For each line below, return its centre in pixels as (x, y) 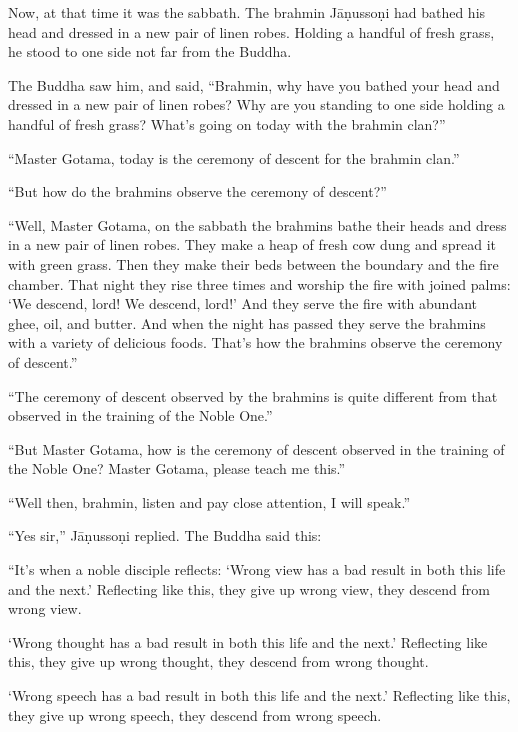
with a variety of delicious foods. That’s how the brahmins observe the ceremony (255, 342)
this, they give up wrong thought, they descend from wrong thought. (218, 661)
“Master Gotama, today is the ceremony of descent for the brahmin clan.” (234, 157)
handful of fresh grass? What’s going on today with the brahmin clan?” (227, 123)
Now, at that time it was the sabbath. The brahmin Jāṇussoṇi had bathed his (247, 12)
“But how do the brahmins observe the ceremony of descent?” (197, 191)
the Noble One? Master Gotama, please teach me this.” (177, 468)
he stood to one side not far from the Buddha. (150, 51)
